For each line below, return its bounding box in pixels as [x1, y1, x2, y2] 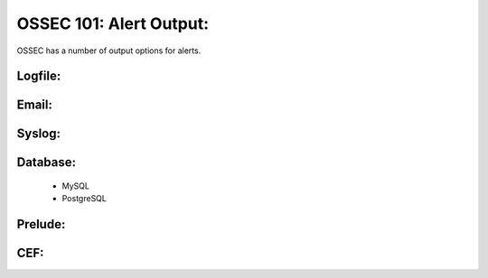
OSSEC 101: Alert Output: [16, 14, 210, 33]
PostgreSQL [61, 193, 108, 204]
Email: [16, 97, 53, 113]
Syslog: [16, 126, 61, 142]
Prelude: [16, 217, 66, 232]
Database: [16, 154, 77, 171]
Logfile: [16, 69, 61, 84]
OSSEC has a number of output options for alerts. [16, 45, 202, 56]
